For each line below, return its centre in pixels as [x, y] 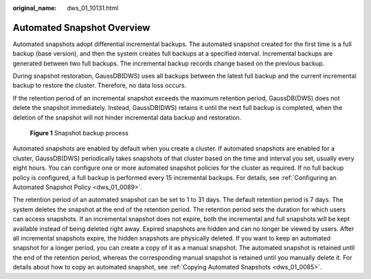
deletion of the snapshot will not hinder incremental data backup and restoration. [127, 118]
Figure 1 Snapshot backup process [79, 133]
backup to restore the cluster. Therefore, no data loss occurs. [100, 85]
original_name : [35, 8]
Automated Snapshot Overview [81, 27]
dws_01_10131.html [93, 8]
